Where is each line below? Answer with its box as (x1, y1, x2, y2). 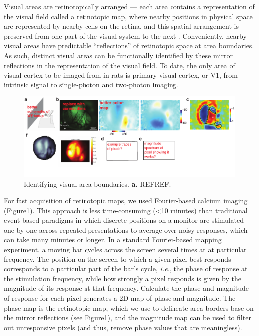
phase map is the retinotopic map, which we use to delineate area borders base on (4, 302, 254, 313)
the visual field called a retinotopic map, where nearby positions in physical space (4, 11, 253, 21)
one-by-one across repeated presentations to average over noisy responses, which (4, 224, 248, 235)
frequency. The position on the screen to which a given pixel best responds (4, 253, 231, 264)
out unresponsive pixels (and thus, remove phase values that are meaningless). (4, 322, 242, 332)
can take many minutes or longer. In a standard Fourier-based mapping (4, 234, 222, 245)
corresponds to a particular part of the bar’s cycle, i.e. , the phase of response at (4, 263, 248, 274)
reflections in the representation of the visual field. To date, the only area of (4, 60, 235, 70)
